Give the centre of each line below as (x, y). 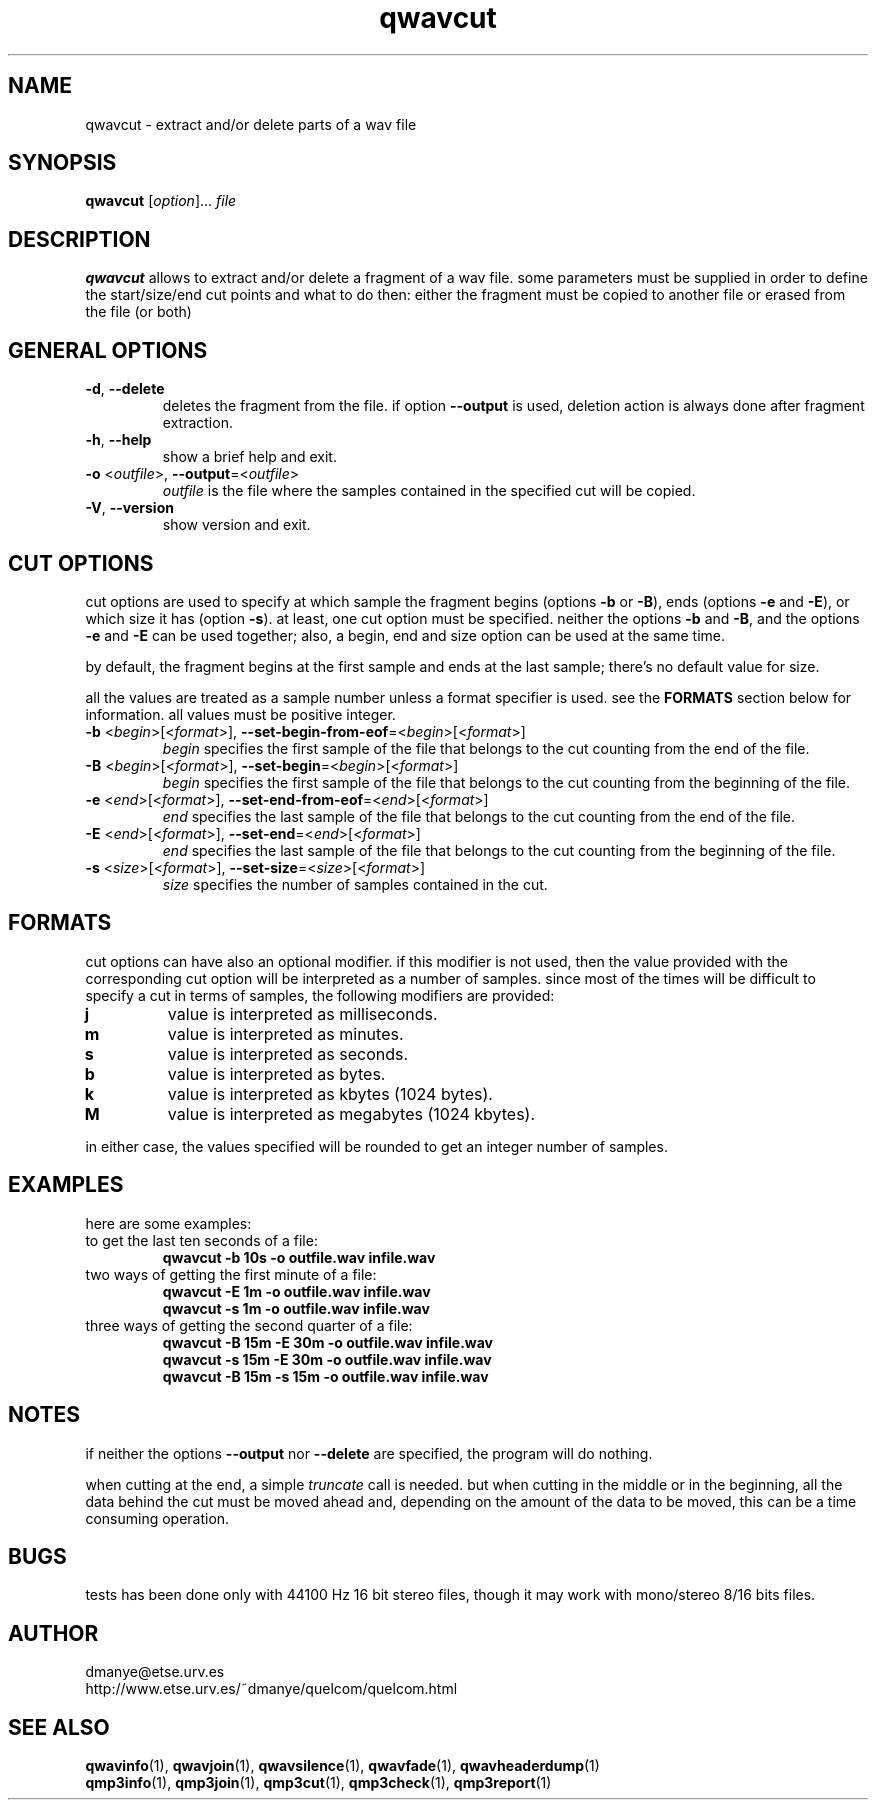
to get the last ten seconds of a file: (201, 1240)
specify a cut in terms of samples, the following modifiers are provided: (320, 995)
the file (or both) (138, 312)
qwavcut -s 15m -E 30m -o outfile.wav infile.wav (327, 1359)
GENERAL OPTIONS (108, 350)
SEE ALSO (59, 1727)
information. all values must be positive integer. (240, 714)
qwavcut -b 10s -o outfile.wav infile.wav (299, 1257)
